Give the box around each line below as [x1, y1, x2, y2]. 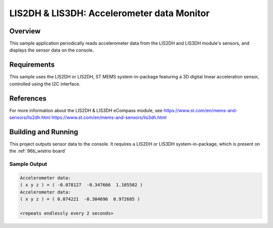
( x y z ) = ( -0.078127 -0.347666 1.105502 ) [20, 182, 143, 188]
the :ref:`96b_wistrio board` [9, 148, 67, 154]
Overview [9, 27, 41, 35]
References [9, 94, 47, 103]
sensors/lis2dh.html [9, 114, 51, 121]
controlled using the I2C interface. [9, 81, 81, 87]
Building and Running [9, 127, 78, 136]
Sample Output [9, 161, 48, 168]
